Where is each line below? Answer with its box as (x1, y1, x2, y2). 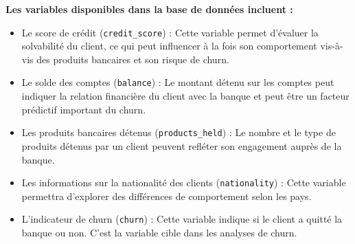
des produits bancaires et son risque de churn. (36, 52, 229, 66)
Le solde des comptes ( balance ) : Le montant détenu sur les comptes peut (21, 75, 334, 89)
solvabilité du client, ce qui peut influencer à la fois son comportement (21, 38, 317, 53)
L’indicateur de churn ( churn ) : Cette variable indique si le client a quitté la (21, 212, 343, 226)
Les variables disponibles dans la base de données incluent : (5, 2, 293, 16)
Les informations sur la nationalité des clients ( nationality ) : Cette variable (21, 175, 346, 190)
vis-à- (320, 38, 343, 53)
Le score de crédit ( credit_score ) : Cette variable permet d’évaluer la (21, 25, 319, 39)
